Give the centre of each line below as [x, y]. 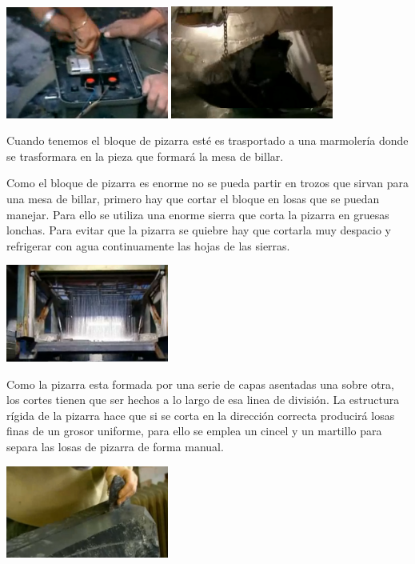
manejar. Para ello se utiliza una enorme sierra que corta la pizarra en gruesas [198, 214]
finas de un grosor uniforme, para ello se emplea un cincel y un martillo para [194, 431]
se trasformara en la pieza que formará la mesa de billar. [145, 156]
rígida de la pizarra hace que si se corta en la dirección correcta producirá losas [201, 415]
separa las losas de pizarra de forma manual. [115, 447]
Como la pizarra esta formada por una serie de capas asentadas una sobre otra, [200, 384]
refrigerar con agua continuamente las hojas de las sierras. [148, 245]
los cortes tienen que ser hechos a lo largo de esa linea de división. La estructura [203, 400]
